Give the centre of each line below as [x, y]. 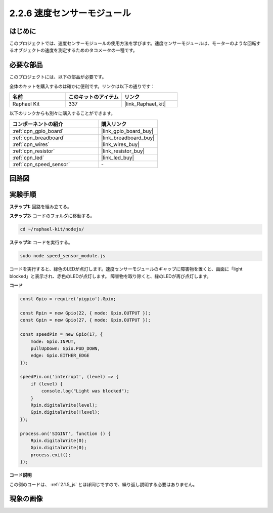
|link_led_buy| [118, 157]
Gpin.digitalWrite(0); [59, 448]
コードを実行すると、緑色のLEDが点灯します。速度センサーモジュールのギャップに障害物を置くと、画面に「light [126, 269]
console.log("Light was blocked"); [85, 391]
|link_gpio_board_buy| [127, 131]
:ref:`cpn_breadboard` [39, 138]
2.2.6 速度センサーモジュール [70, 13]
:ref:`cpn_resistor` [34, 151]
